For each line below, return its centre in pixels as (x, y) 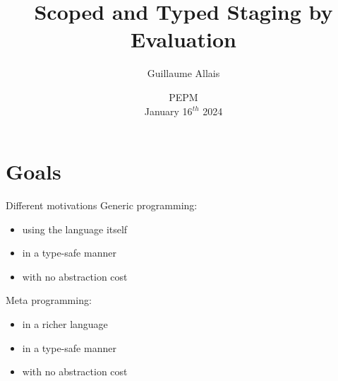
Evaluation (183, 39)
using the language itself (75, 229)
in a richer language (65, 324)
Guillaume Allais (183, 73)
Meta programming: (49, 300)
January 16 (168, 111)
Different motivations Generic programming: (102, 205)
